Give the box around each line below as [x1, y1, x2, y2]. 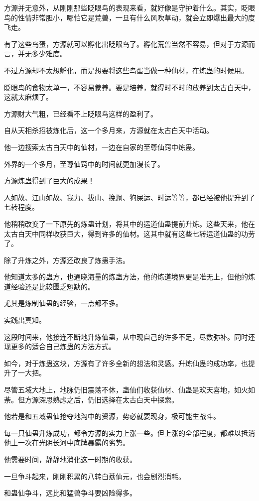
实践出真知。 [4, 315, 46, 325]
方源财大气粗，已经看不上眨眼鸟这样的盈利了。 [4, 108, 157, 119]
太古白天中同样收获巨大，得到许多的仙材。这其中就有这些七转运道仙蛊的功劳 [4, 228, 255, 239]
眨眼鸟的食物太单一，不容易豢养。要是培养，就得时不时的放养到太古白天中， [4, 82, 255, 92]
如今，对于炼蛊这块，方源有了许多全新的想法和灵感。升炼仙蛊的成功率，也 [4, 358, 248, 368]
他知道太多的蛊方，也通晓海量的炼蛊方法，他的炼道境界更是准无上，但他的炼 [4, 271, 255, 282]
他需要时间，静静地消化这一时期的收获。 [4, 454, 136, 464]
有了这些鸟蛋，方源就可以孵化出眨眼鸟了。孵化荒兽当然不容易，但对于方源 [4, 38, 248, 49]
